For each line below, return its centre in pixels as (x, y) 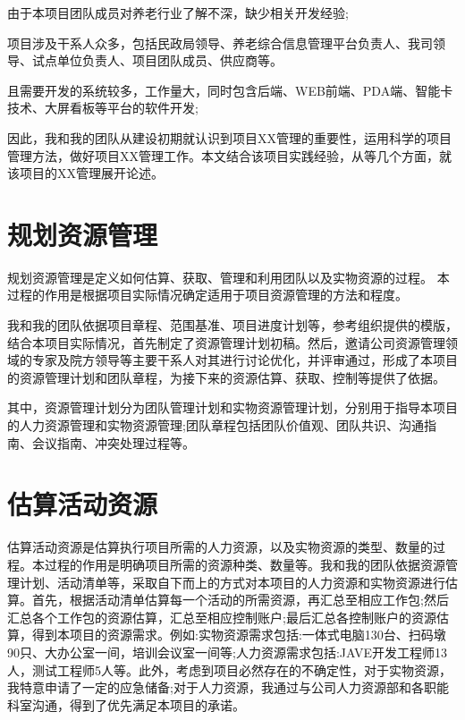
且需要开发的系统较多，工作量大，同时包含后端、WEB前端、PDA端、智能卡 (230, 90)
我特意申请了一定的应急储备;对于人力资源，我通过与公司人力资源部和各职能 (228, 687)
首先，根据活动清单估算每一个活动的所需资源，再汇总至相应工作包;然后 (240, 600)
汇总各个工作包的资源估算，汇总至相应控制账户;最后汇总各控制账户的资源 (222, 617)
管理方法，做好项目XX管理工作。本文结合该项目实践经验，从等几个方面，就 (229, 155)
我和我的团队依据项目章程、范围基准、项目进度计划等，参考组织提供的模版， (232, 325)
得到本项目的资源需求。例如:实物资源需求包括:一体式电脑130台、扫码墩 (239, 635)
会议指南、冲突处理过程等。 (113, 442)
